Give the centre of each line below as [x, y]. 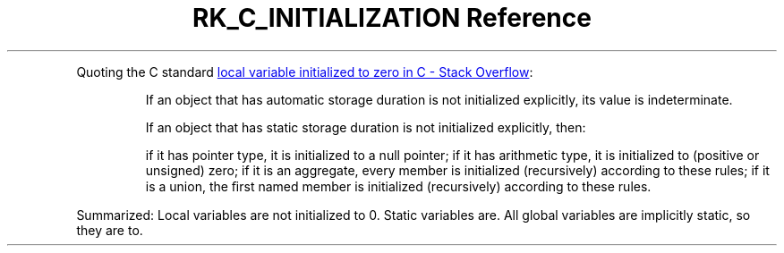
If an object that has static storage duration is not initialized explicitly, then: [366, 127]
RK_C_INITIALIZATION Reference [392, 18]
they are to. [110, 230]
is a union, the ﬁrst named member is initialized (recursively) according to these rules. [398, 186]
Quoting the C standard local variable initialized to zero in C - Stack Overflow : [305, 72]
